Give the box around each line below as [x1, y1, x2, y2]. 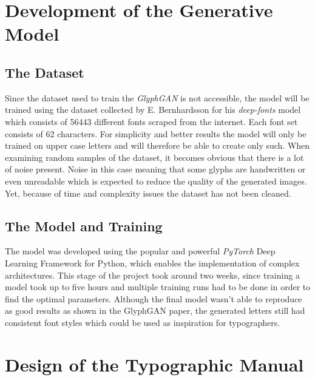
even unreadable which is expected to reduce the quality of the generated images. [5, 174, 307, 187]
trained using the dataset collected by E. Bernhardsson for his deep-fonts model [5, 103, 301, 116]
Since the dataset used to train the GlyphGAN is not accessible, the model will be [5, 91, 310, 104]
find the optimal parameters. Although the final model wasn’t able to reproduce [5, 292, 302, 305]
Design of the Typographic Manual [5, 351, 304, 376]
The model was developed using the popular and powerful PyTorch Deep [5, 245, 276, 257]
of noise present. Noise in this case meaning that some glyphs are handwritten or [5, 163, 306, 175]
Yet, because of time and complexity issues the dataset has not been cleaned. [5, 186, 291, 199]
